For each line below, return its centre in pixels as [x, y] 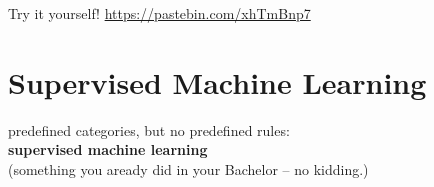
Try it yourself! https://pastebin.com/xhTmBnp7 [159, 13]
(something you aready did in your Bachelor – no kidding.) [188, 168]
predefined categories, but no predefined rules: [149, 129]
